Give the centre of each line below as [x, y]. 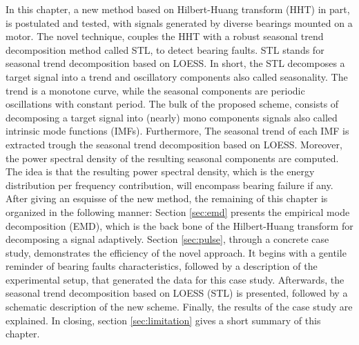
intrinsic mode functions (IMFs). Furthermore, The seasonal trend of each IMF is [177, 131]
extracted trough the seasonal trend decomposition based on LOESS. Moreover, [174, 144]
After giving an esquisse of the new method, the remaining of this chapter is [167, 198]
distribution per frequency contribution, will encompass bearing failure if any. [169, 185]
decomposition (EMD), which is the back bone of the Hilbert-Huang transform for [179, 225]
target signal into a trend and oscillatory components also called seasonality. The [177, 76]
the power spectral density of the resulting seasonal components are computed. [172, 158]
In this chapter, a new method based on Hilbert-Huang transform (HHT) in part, [178, 9]
